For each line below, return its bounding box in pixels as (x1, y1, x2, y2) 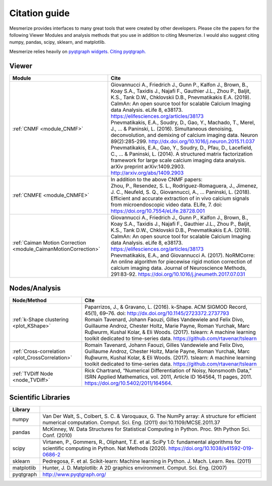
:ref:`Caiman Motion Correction (12, 239, 87, 246)
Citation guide (9, 8, 70, 19)
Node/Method (12, 297, 47, 304)
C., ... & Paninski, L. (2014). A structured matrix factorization (110, 150, 253, 157)
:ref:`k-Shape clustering (12, 316, 69, 323)
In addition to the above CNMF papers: (110, 176, 202, 183)
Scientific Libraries (9, 393, 71, 401)
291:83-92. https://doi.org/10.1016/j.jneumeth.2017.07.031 (110, 270, 245, 277)
